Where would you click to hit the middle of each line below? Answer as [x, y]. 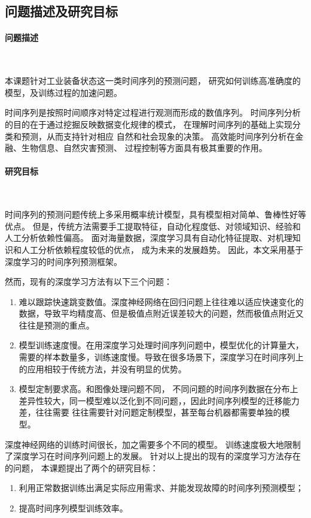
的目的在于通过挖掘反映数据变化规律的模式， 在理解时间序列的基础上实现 [149, 124]
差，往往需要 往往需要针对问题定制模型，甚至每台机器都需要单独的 [150, 412]
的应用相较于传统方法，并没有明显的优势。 [103, 368]
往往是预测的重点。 [57, 325]
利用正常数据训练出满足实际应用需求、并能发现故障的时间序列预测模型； [161, 488]
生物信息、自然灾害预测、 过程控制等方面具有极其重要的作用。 [144, 148]
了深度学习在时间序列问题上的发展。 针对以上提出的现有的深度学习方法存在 [153, 456]
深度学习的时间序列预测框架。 [63, 261]
